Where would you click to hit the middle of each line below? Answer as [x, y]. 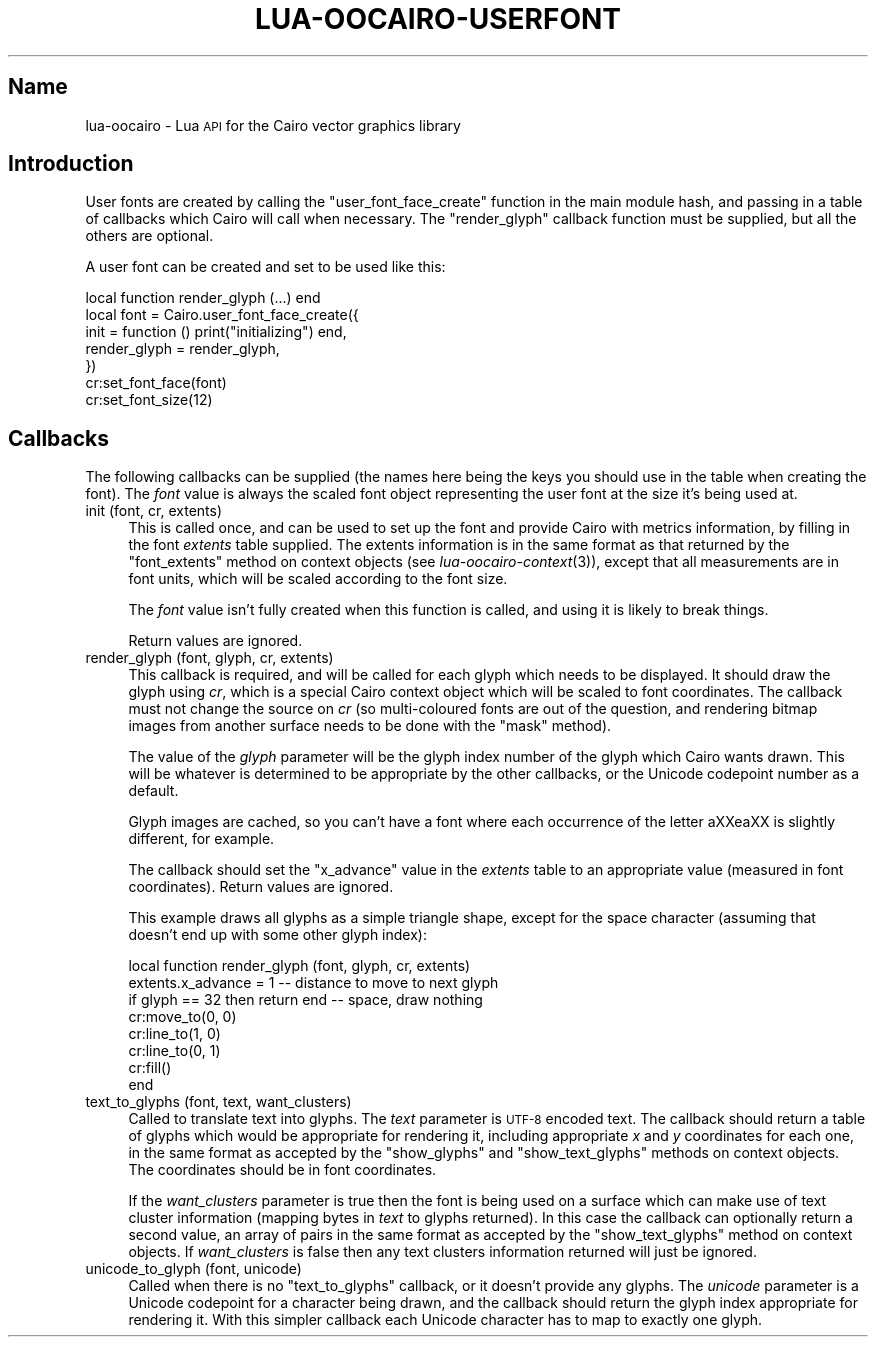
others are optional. [149, 236]
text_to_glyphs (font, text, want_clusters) [218, 1102]
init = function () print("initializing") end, [216, 332]
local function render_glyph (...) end [203, 298]
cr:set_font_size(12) [149, 400]
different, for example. [201, 839]
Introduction [71, 164]
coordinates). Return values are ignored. [261, 887]
